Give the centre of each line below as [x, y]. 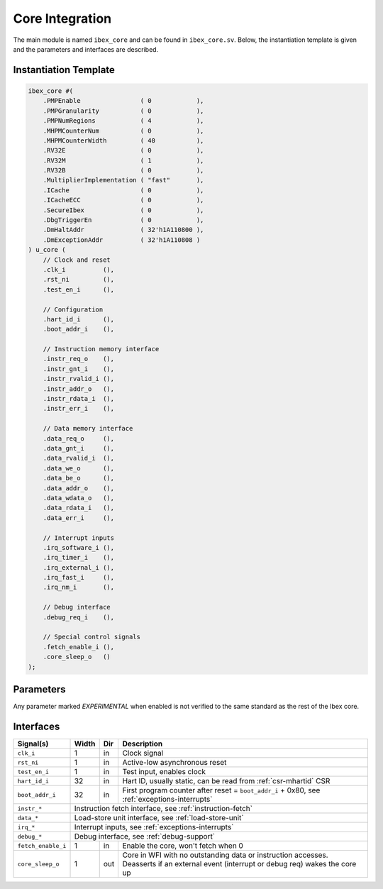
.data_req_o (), [79, 438]
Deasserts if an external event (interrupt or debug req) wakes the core [239, 864]
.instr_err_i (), [79, 409]
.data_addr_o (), [79, 488]
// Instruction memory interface [101, 349]
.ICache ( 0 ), [123, 190]
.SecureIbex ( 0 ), [123, 210]
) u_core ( [47, 250]
